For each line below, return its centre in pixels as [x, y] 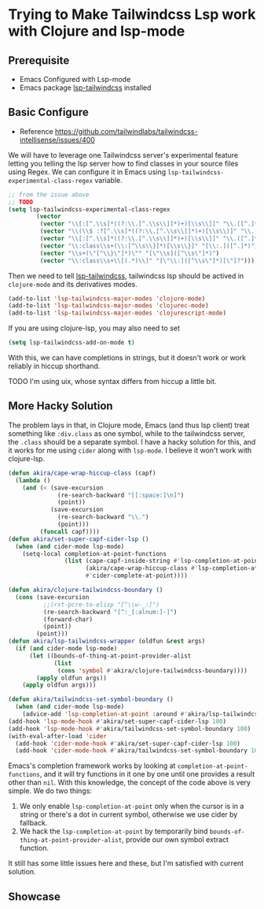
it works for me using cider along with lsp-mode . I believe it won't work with [130, 450]
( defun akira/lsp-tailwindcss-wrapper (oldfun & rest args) [107, 641]
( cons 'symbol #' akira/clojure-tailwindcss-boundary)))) [152, 671]
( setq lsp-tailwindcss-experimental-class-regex [89, 209]
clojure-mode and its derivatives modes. [73, 284]
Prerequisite [39, 60]
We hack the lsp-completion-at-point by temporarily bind [114, 831]
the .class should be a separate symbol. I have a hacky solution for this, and [132, 441]
